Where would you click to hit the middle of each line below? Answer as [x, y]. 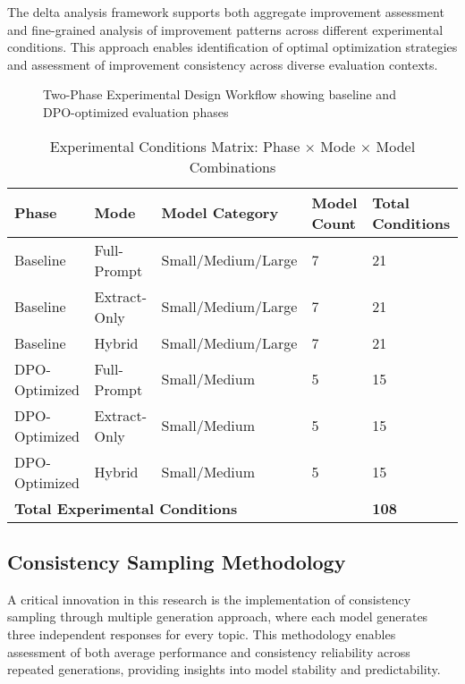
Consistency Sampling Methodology [177, 561]
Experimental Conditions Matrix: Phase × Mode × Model [232, 146]
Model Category [220, 213]
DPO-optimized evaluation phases [136, 111]
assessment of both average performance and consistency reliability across [209, 651]
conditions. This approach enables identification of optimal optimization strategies [232, 47]
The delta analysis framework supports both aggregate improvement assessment [226, 12]
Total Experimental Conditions [126, 508]
